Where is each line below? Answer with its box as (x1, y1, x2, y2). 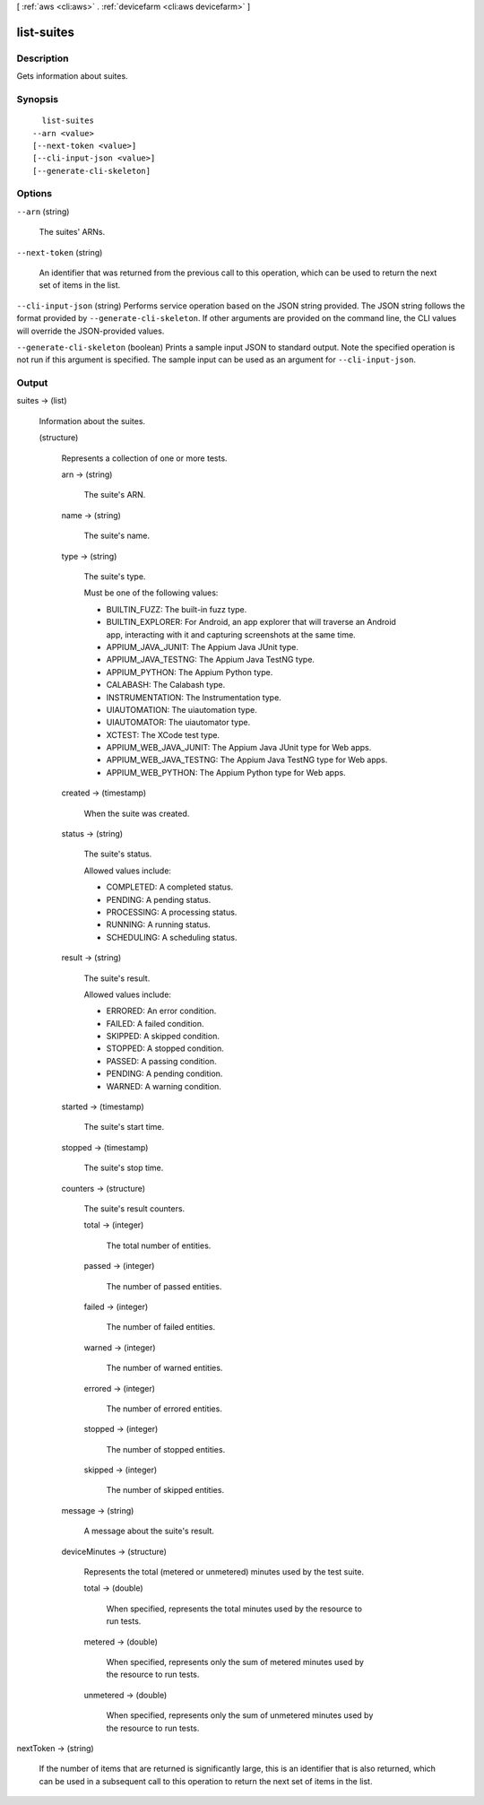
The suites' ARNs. (39, 227, 106, 238)
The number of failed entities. (106, 1322, 215, 1332)
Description (16, 52, 69, 65)
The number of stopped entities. (106, 1444, 226, 1454)
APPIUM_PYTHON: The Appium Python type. (106, 666, 273, 677)
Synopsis (16, 92, 58, 105)
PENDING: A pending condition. (106, 1068, 223, 1080)
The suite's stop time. (83, 1162, 164, 1174)
